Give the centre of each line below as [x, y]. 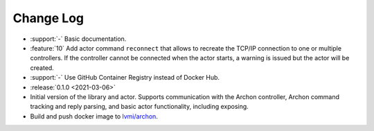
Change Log [48, 18]
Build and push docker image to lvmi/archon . [94, 116]
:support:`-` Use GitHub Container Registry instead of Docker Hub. [125, 78]
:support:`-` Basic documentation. [78, 39]
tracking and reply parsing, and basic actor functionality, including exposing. [139, 107]
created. [42, 68]
